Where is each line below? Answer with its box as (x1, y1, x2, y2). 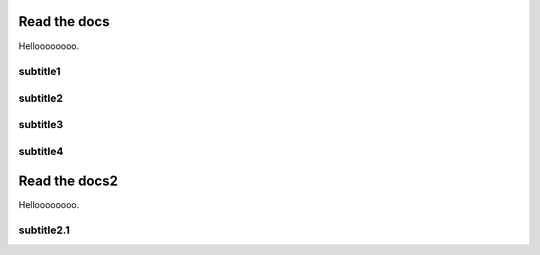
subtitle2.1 (18, 223, 70, 237)
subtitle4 (18, 144, 64, 158)
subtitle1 (18, 65, 61, 79)
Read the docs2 (18, 172, 119, 189)
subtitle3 (18, 118, 64, 132)
